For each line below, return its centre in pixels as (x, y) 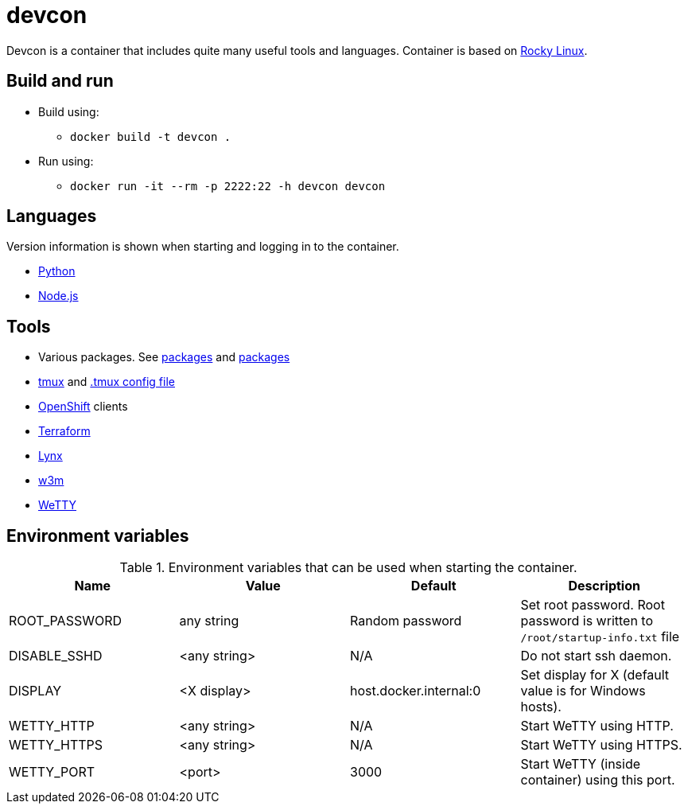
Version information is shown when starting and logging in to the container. (203, 247)
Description (604, 586)
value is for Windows (583, 691)
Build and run (60, 81)
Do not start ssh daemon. (596, 656)
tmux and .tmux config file (107, 382)
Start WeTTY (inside (581, 764)
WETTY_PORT (52, 772)
